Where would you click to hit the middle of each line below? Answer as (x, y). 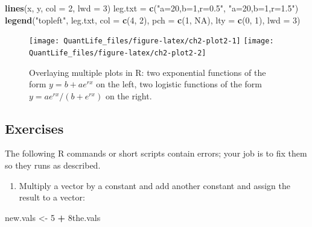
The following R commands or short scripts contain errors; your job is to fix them (156, 153)
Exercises (34, 128)
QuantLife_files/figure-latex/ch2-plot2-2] (118, 53)
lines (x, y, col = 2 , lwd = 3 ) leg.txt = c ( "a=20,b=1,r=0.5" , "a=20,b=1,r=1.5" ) (152, 8)
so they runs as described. (53, 165)
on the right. (129, 95)
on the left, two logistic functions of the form (179, 84)
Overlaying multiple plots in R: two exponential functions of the (148, 72)
